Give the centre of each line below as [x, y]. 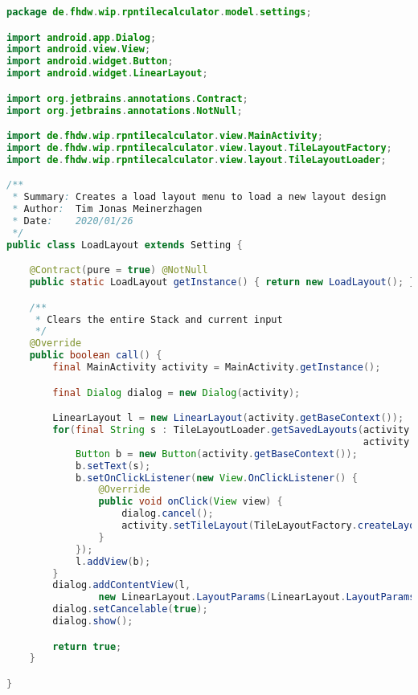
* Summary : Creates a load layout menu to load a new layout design [199, 197]
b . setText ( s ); [113, 466]
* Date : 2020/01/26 [73, 221]
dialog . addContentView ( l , [122, 585]
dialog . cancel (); [168, 514]
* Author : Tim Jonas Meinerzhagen [107, 209]
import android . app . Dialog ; [82, 37]
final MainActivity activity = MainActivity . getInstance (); [217, 368]
